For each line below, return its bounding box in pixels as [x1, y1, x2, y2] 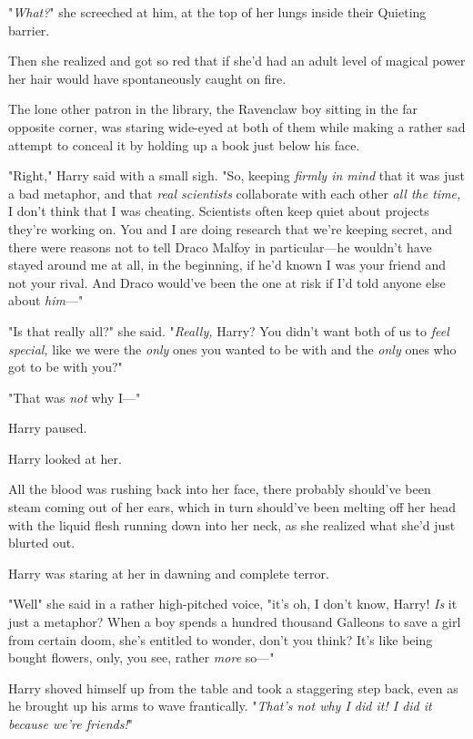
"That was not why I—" [8, 387, 141, 406]
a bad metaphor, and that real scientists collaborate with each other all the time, [8, 183, 461, 202]
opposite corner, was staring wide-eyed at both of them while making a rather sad [8, 117, 466, 136]
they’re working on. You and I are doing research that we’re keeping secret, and [8, 219, 453, 238]
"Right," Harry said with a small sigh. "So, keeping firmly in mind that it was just [8, 166, 466, 185]
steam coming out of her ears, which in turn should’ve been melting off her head [8, 498, 456, 517]
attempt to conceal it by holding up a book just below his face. [8, 135, 360, 154]
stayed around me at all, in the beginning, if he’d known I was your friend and [8, 255, 446, 274]
